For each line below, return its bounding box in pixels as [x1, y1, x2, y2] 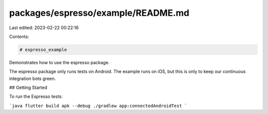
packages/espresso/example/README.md [9, 7, 190, 18]
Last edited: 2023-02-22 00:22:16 [9, 25, 79, 31]
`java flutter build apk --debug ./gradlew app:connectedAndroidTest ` [9, 103, 188, 109]
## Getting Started [9, 84, 47, 91]
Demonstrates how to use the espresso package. [9, 59, 110, 65]
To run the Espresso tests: [9, 94, 63, 100]
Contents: [9, 34, 29, 39]
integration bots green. [9, 76, 56, 81]
